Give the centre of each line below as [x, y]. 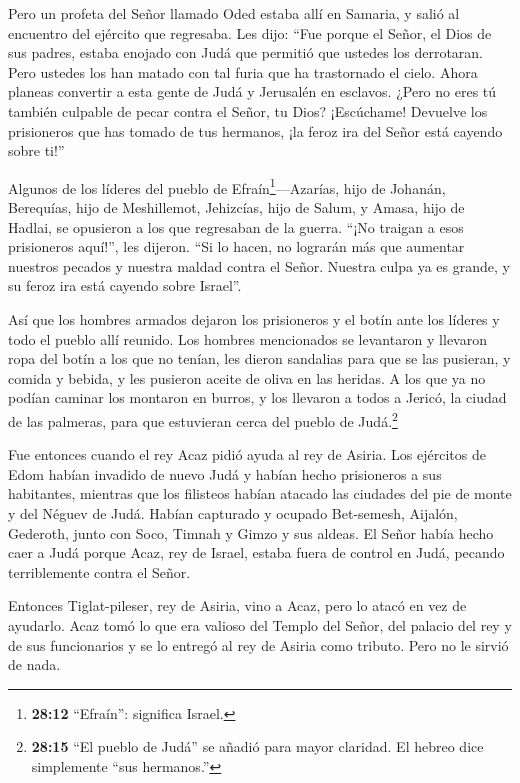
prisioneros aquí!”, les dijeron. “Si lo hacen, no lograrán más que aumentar [236, 246]
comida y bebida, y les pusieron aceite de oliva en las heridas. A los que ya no [247, 377]
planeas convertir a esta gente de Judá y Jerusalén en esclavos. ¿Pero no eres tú [252, 91]
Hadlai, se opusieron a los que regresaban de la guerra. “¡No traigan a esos [236, 226]
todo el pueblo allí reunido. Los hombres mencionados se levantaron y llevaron [247, 338]
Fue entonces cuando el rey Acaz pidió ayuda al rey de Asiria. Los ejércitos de [247, 454]
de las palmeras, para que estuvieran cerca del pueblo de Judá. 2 [203, 419]
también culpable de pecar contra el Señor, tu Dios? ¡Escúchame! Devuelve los [248, 110]
